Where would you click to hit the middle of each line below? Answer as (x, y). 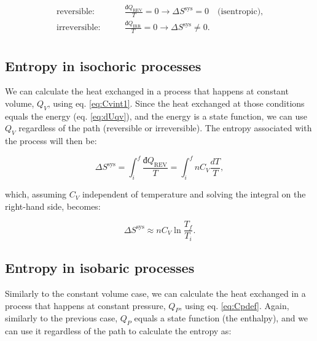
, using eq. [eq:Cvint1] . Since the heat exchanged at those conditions (176, 103)
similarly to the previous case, (61, 318)
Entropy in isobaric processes (100, 268)
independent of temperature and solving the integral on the (194, 194)
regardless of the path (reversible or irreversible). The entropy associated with (165, 128)
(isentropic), (240, 12)
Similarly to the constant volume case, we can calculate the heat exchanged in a (155, 293)
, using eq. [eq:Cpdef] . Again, (234, 305)
